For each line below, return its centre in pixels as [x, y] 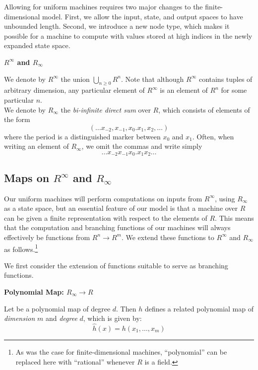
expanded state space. [37, 45]
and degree [61, 318]
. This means [234, 217]
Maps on [27, 177]
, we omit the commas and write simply [142, 146]
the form [17, 119]
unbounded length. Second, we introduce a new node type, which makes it [117, 26]
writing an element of [36, 146]
